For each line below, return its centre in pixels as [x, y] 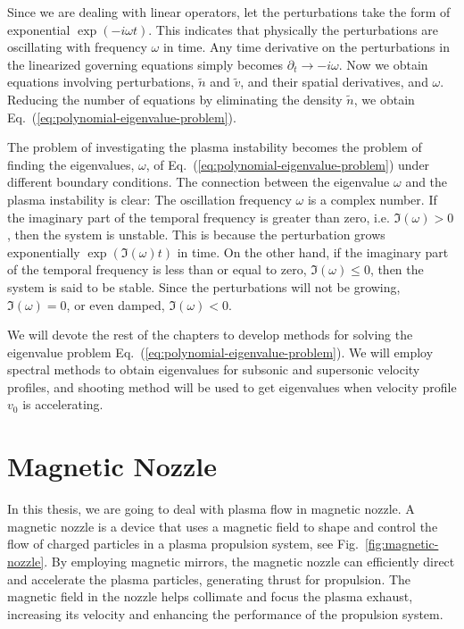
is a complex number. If [372, 199]
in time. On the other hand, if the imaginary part [313, 252]
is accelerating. [63, 404]
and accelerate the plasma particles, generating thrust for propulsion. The [209, 579]
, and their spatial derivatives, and [334, 82]
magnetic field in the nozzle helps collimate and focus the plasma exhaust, [210, 596]
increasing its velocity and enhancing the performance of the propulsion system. [225, 613]
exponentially [44, 252]
